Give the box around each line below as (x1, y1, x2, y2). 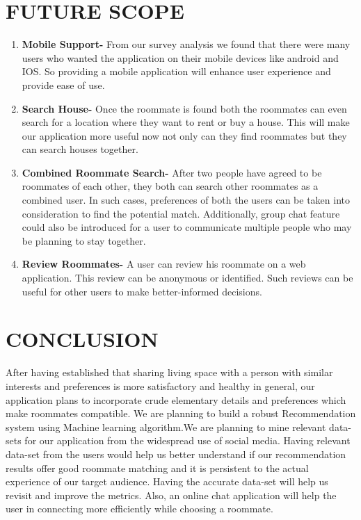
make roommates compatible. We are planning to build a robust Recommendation (6, 406, 356, 421)
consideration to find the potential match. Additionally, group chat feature (22, 206, 340, 220)
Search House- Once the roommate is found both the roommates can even (22, 101, 347, 115)
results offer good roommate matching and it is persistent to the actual (6, 460, 309, 475)
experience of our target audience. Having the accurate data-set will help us (6, 474, 328, 489)
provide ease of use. (22, 77, 105, 92)
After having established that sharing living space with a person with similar (6, 365, 333, 380)
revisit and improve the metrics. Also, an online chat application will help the (6, 487, 337, 502)
